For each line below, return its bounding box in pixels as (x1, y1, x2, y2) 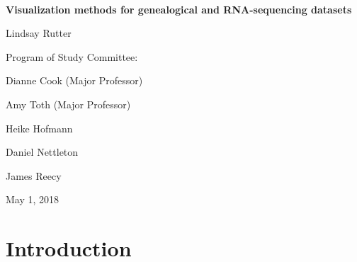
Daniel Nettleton (6, 144, 79, 159)
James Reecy (6, 168, 62, 183)
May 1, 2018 (6, 192, 59, 207)
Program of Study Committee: (6, 49, 138, 64)
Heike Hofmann (6, 120, 73, 135)
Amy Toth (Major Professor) (6, 96, 131, 111)
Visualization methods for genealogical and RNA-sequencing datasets (6, 1, 352, 16)
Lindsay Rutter (6, 25, 72, 40)
